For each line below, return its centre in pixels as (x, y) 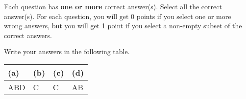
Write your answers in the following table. (67, 51)
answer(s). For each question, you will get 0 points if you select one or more (118, 16)
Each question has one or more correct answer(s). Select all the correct (113, 6)
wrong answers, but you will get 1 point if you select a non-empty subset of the (123, 26)
